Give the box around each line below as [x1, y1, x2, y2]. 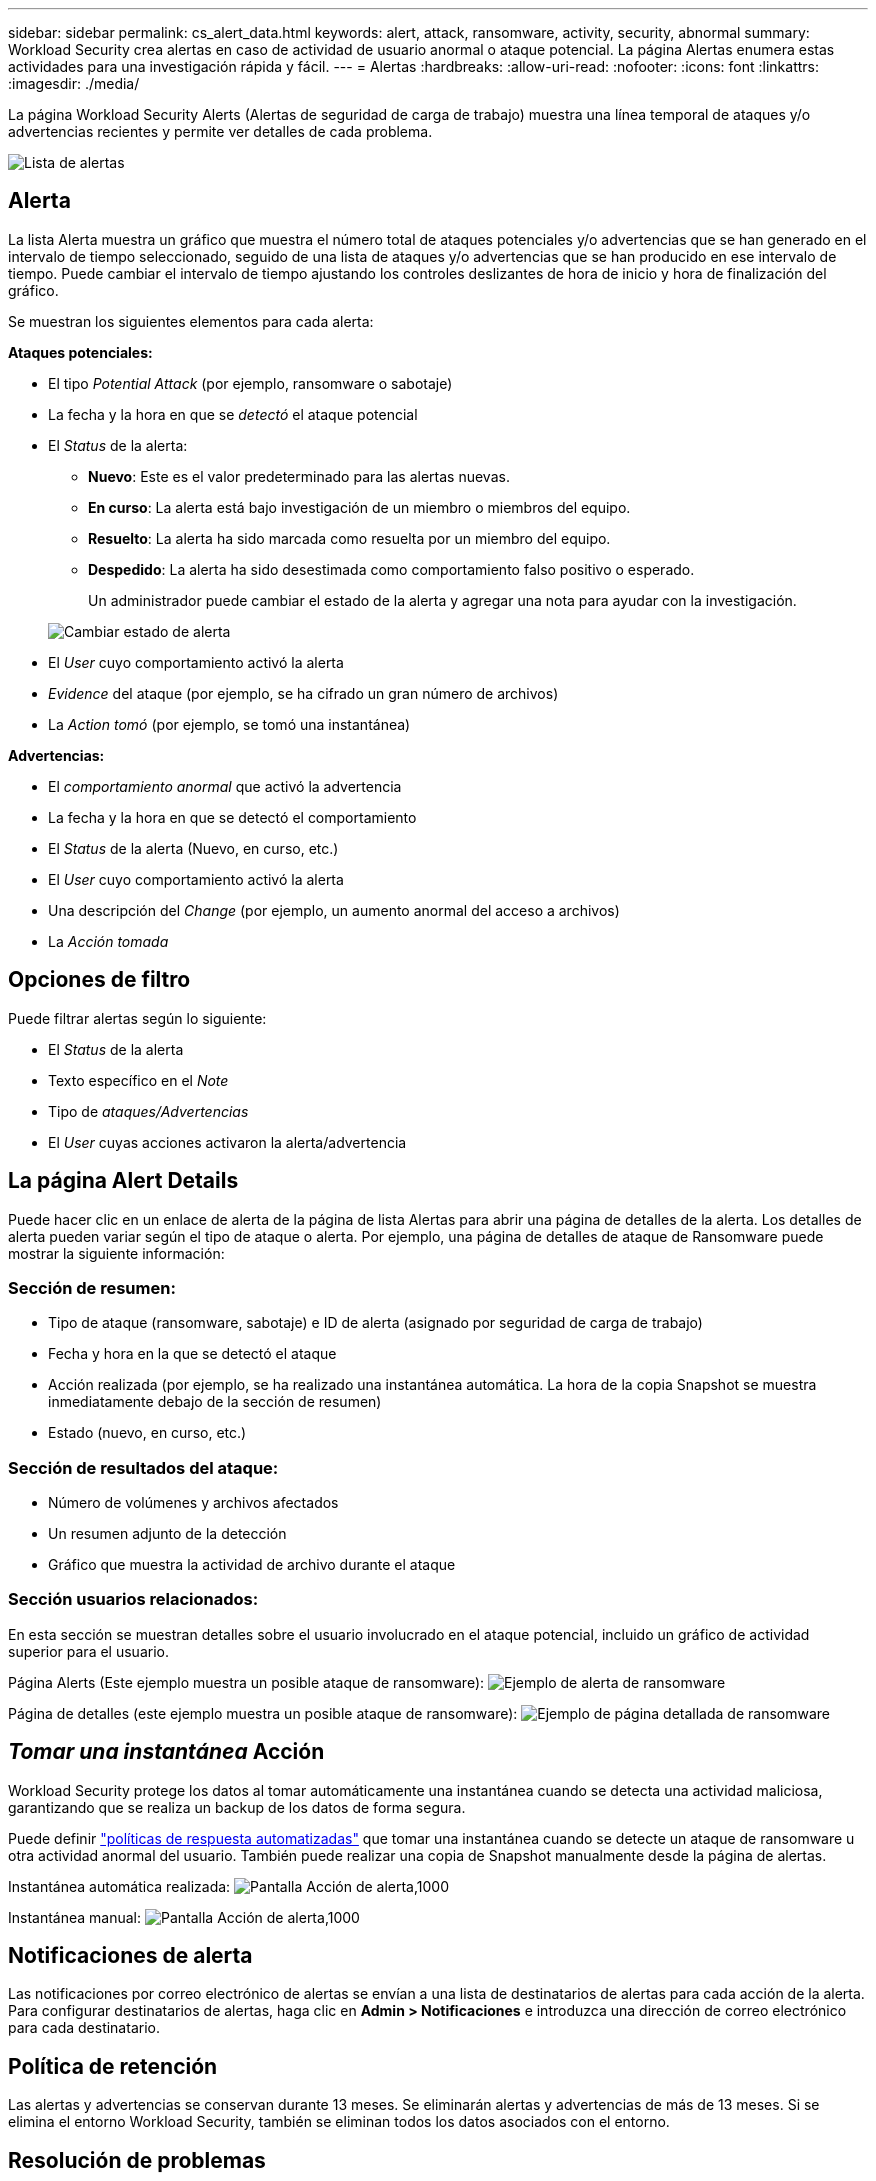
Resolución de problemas [8, 2147, 266, 2173]
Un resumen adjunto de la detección [48, 1525, 287, 1543]
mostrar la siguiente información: [8, 1244, 225, 1262]
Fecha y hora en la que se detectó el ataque [48, 1345, 337, 1363]
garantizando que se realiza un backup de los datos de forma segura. [8, 1798, 466, 1816]
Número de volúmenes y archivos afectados [48, 1494, 339, 1512]
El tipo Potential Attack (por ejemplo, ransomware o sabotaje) [48, 374, 453, 392]
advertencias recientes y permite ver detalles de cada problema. [8, 123, 433, 140]
